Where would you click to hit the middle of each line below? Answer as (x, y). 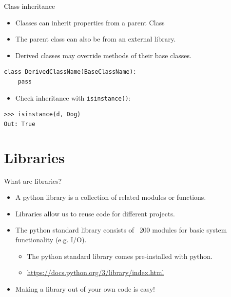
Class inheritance (29, 6)
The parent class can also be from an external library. (96, 39)
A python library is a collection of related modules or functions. (111, 197)
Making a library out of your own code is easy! (85, 288)
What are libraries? (33, 180)
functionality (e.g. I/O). (51, 239)
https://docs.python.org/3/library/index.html (96, 272)
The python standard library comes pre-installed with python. (120, 256)
